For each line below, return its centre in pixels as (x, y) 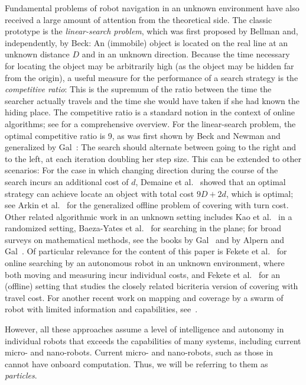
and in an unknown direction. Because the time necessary (186, 54)
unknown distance (37, 54)
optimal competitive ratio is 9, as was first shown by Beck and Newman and (143, 135)
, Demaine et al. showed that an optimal (211, 181)
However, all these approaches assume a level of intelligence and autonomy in (144, 329)
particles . (21, 375)
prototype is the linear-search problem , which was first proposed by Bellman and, (152, 31)
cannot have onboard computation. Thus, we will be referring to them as (136, 363)
